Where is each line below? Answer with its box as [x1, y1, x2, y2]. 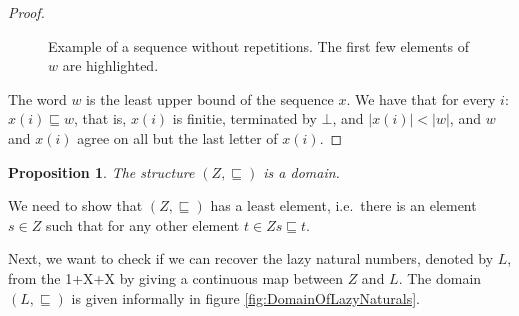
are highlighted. [62, 55, 159, 76]
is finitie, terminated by [172, 108, 317, 129]
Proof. [8, 2, 45, 22]
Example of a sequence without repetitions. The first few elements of [48, 35, 469, 56]
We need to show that [8, 195, 143, 216]
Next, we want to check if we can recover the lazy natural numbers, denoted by [8, 248, 494, 269]
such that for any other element [45, 214, 240, 235]
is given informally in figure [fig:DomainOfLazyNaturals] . [71, 287, 420, 308]
